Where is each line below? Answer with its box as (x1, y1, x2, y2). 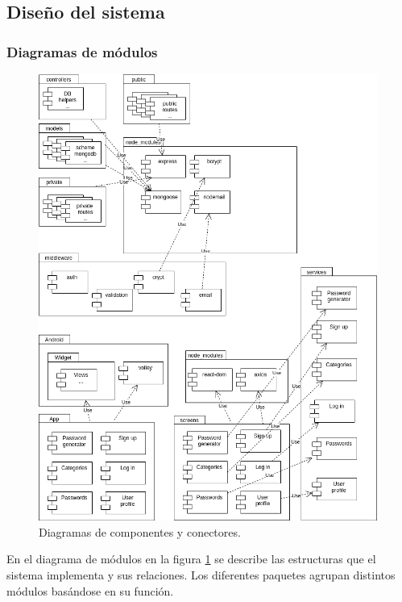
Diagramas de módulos (6, 41, 158, 61)
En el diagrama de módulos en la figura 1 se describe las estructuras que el (6, 550, 376, 567)
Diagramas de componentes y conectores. (39, 523, 241, 540)
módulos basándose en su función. (6, 582, 174, 599)
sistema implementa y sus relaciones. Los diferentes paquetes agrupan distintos (6, 566, 396, 583)
